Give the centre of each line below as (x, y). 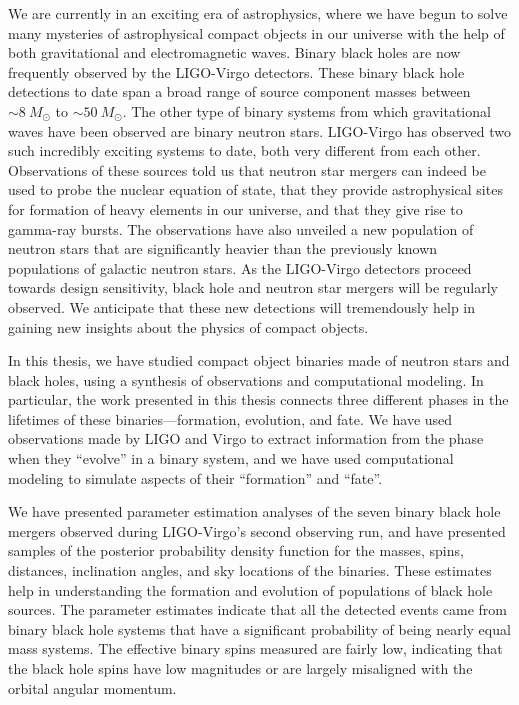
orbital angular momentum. (92, 687)
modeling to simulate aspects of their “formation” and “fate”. (195, 477)
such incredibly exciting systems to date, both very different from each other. (244, 150)
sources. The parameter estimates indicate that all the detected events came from (257, 609)
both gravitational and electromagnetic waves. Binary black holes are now (234, 52)
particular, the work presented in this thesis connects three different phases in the (258, 399)
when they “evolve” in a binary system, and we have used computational (231, 458)
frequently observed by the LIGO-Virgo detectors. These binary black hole (236, 71)
